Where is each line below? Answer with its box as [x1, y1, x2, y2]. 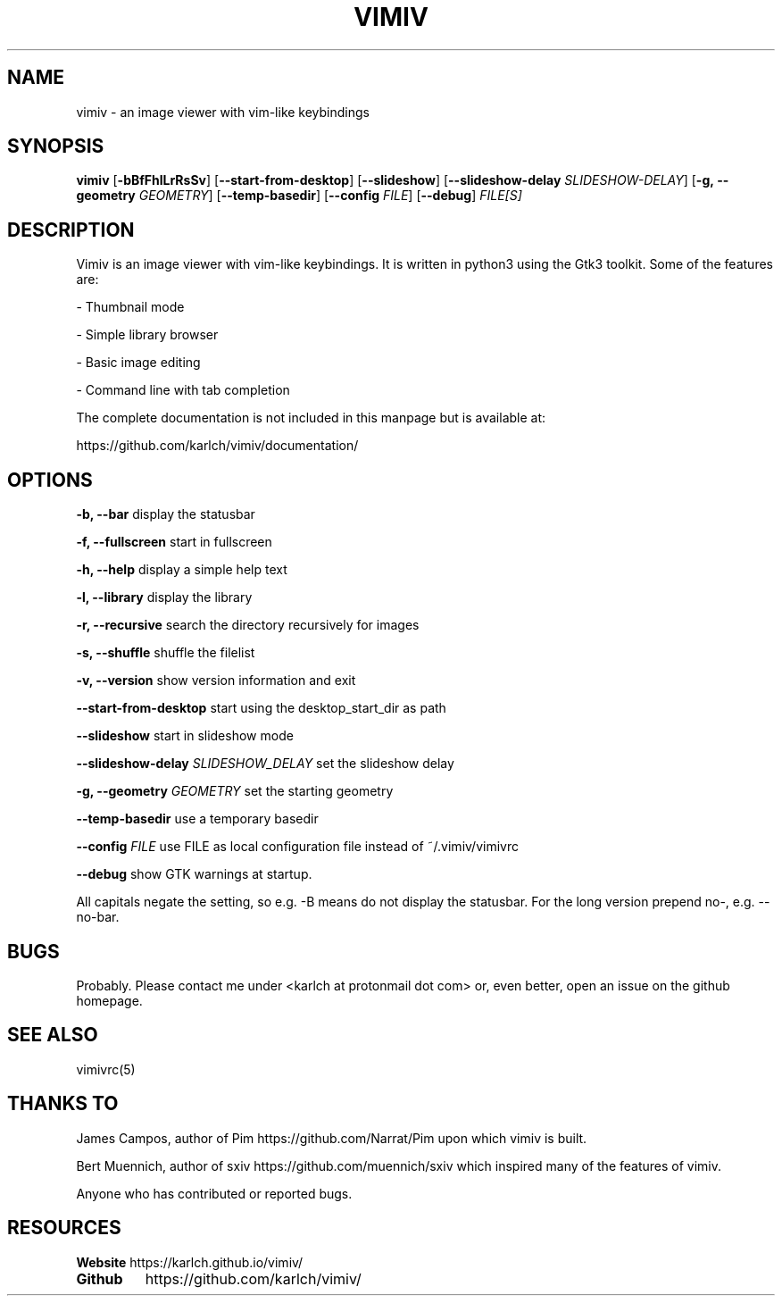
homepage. [76, 992, 143, 1008]
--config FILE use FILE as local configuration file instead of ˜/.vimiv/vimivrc [76, 839, 519, 855]
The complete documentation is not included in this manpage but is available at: [76, 410, 546, 426]
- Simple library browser [76, 327, 219, 343]
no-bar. [76, 909, 120, 925]
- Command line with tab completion [76, 382, 290, 398]
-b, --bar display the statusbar [76, 506, 255, 522]
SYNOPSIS [7, 135, 104, 158]
